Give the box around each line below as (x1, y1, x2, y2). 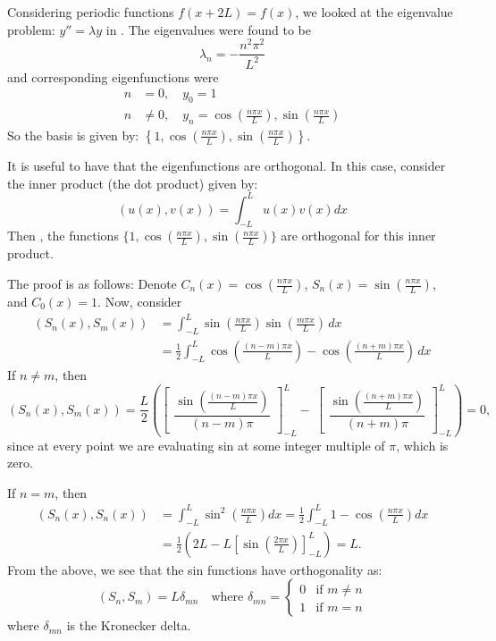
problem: (7, 20, 55, 38)
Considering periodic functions (7, 3, 174, 21)
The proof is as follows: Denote (7, 274, 177, 292)
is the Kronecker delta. (66, 616, 191, 635)
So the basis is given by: (7, 125, 139, 144)
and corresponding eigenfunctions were (7, 67, 219, 86)
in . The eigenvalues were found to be (105, 20, 311, 38)
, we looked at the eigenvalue (295, 3, 453, 21)
